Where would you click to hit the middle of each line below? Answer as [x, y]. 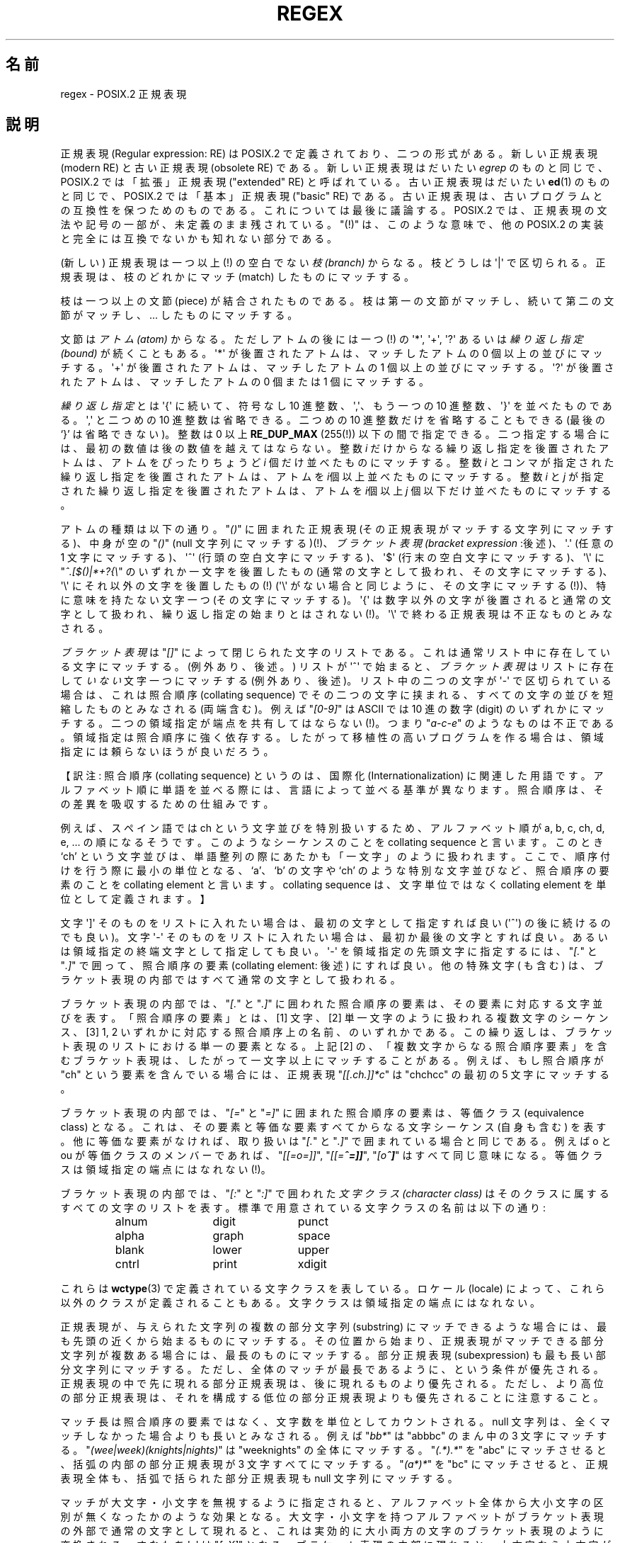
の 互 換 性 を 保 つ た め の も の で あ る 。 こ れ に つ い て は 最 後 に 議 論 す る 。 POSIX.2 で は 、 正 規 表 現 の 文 [334, 210]
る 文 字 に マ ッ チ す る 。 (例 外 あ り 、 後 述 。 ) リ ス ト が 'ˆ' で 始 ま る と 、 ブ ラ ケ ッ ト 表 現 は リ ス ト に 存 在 [337, 667]
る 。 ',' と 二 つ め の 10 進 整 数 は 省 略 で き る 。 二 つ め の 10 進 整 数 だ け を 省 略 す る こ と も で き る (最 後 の [333, 420]
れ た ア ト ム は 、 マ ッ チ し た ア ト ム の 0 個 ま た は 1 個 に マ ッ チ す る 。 [245, 382]
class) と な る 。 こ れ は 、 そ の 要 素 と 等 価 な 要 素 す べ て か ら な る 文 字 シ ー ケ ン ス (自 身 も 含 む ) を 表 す [333, 1127]
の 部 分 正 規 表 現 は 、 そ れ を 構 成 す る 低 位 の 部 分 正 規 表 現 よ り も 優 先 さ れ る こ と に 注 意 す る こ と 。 [332, 1398]
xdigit [312, 1264]
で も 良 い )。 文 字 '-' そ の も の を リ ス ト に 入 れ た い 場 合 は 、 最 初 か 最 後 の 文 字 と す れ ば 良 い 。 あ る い [334, 937]
